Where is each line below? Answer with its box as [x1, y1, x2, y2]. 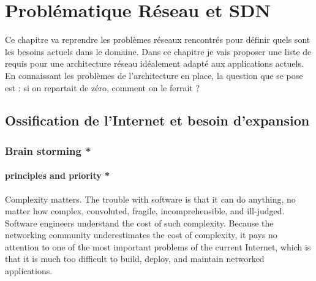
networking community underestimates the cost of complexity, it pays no [5, 228, 277, 241]
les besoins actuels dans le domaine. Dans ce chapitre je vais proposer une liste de [5, 45, 312, 58]
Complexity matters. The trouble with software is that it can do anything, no [5, 192, 296, 205]
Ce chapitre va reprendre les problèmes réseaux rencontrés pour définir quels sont [5, 33, 310, 46]
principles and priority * [5, 169, 110, 182]
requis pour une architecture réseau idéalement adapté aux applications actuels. [5, 57, 304, 70]
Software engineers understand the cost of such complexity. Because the [5, 216, 274, 229]
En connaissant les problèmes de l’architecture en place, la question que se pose [5, 69, 303, 81]
